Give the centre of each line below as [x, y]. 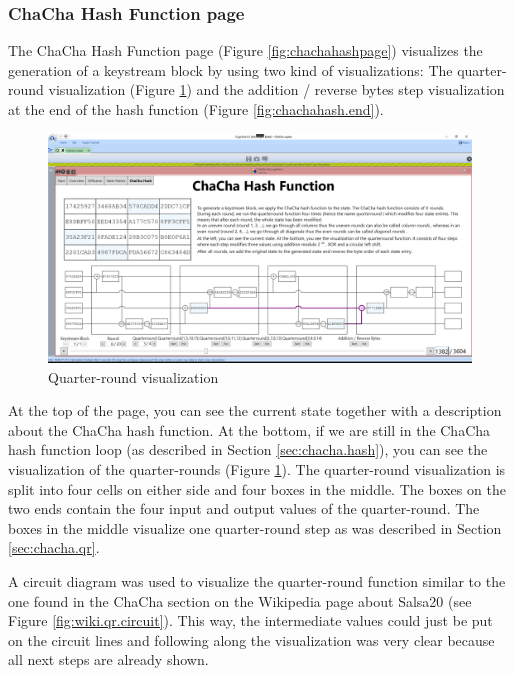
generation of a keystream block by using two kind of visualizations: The [230, 69]
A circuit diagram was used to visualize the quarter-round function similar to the [257, 580]
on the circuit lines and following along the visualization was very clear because [251, 639]
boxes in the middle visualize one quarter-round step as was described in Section [255, 527]
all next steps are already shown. [108, 659]
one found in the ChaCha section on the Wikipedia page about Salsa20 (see [240, 600]
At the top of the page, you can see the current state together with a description [255, 410]
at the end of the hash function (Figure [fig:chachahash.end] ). [196, 109]
